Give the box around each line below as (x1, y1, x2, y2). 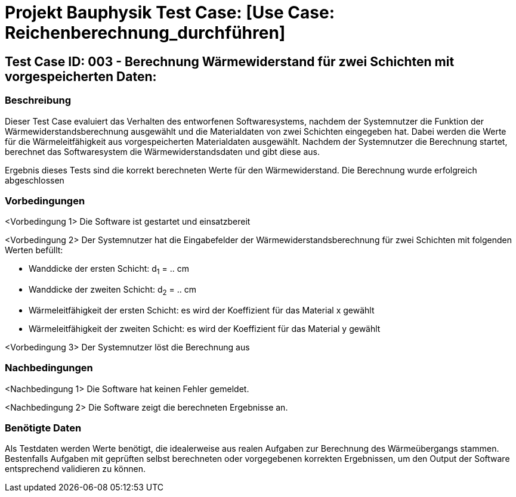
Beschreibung (5, 94, 72, 107)
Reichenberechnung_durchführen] (5, 23, 286, 43)
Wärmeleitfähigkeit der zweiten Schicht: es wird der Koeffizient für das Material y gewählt (29, 323, 381, 334)
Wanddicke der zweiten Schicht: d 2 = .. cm (29, 284, 197, 297)
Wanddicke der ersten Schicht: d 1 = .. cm (29, 263, 190, 277)
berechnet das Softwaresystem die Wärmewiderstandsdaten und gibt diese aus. (5, 146, 320, 157)
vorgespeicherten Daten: (5, 69, 157, 84)
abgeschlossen (5, 175, 64, 185)
